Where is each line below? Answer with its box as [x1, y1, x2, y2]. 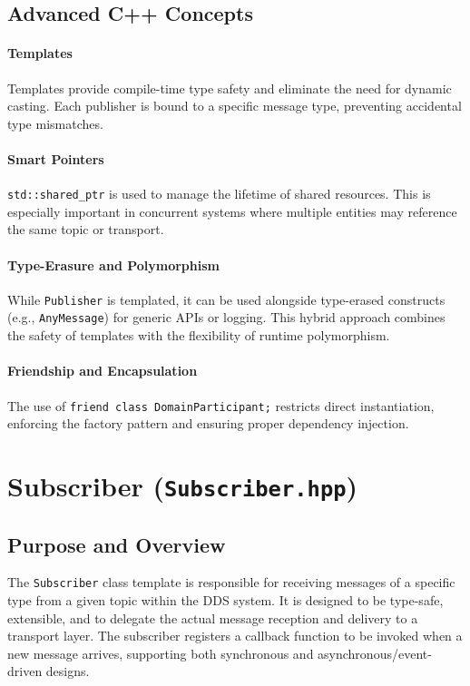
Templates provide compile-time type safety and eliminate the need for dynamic [7, 78, 452, 97]
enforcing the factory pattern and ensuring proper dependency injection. [7, 414, 409, 433]
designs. [45, 661, 90, 681]
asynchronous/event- [318, 643, 432, 662]
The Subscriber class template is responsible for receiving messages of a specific [7, 573, 455, 592]
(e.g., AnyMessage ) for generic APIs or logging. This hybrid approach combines [7, 308, 446, 327]
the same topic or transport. [7, 220, 164, 239]
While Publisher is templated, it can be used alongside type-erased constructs [7, 289, 446, 309]
